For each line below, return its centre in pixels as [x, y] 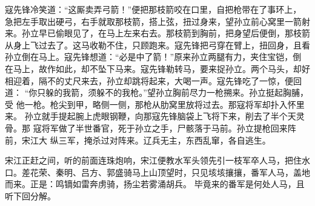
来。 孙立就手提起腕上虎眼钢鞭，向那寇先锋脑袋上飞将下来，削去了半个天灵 [155, 116]
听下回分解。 [30, 195]
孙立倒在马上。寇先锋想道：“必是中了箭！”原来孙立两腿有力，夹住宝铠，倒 [153, 57]
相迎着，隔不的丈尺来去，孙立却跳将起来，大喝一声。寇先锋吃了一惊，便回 [153, 80]
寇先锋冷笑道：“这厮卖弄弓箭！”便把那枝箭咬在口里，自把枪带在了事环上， [153, 9]
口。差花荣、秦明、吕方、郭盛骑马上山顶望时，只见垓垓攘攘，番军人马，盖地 [157, 172]
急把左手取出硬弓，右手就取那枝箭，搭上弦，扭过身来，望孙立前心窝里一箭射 [157, 21]
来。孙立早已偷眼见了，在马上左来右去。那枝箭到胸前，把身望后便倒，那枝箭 [157, 33]
